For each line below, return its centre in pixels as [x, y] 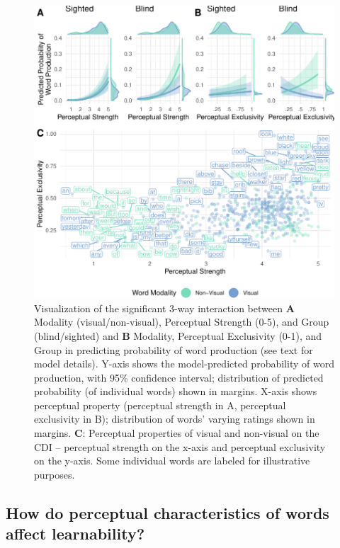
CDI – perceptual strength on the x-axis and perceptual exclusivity [180, 446]
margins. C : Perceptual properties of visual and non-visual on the [177, 433]
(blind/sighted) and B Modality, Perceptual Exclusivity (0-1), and [178, 335]
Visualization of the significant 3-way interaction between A [164, 308]
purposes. [55, 474]
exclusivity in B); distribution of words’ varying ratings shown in [175, 419]
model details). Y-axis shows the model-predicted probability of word [184, 364]
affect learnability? [75, 533]
